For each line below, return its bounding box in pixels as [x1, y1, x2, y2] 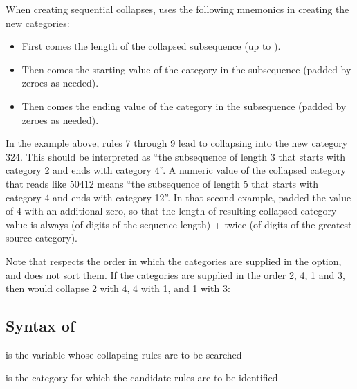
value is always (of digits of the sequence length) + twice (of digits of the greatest [6, 217, 352, 231]
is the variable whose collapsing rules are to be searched [6, 347, 242, 361]
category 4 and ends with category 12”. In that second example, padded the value [6, 190, 351, 204]
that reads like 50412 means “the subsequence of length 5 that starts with [6, 176, 319, 190]
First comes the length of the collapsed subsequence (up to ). [21, 39, 281, 53]
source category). [6, 230, 77, 245]
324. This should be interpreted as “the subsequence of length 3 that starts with [6, 149, 346, 163]
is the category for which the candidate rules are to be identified [6, 370, 278, 385]
